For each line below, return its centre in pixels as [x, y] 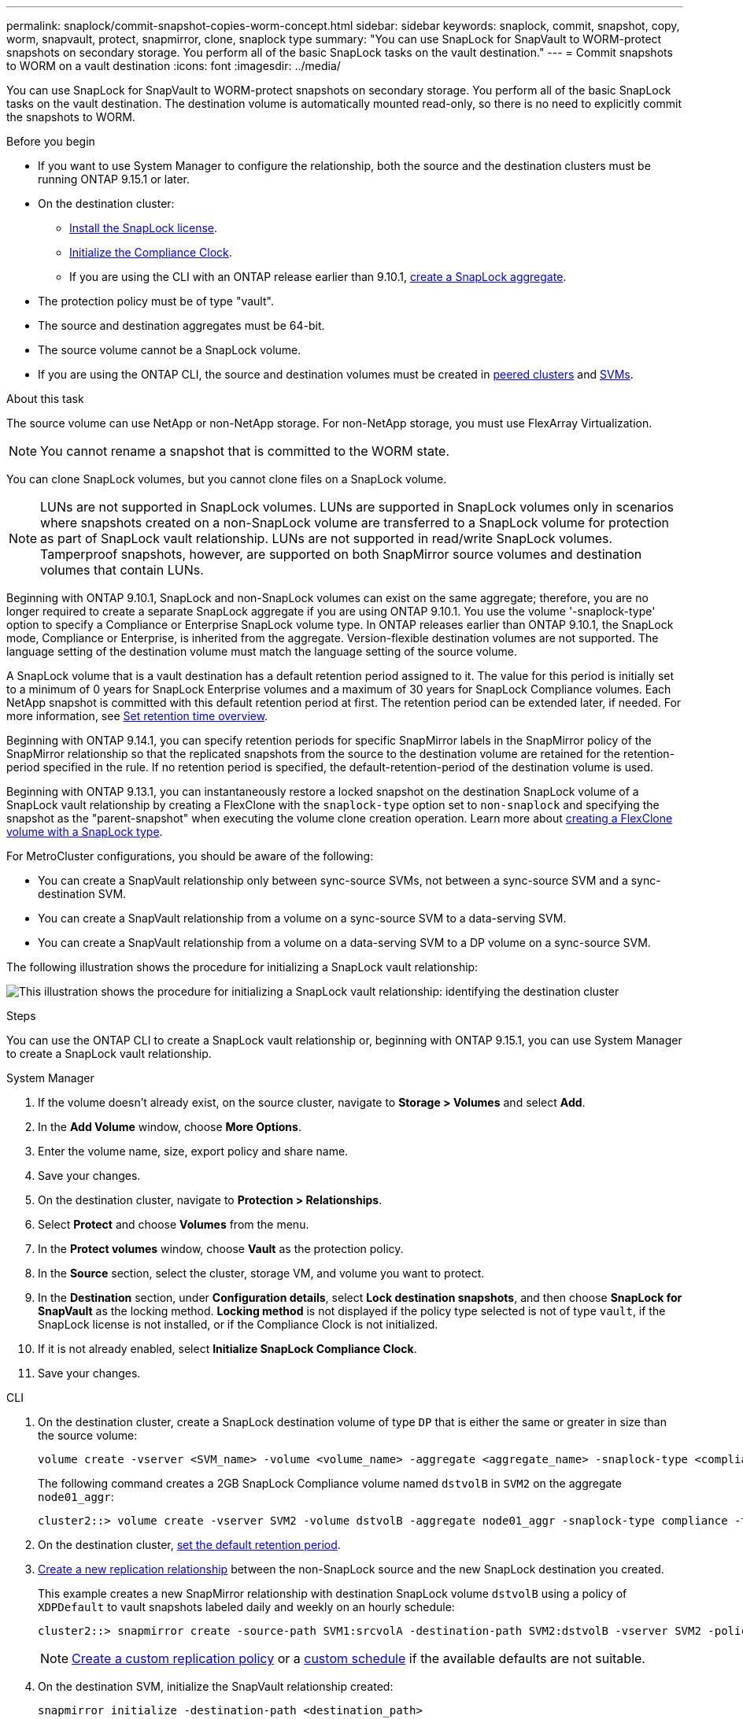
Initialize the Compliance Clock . [151, 252]
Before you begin [51, 141]
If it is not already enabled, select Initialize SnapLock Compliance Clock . [227, 1349]
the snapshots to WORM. [71, 117]
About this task [45, 399]
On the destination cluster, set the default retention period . [189, 1545]
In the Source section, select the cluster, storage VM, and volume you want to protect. [261, 1273]
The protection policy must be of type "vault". [156, 301]
